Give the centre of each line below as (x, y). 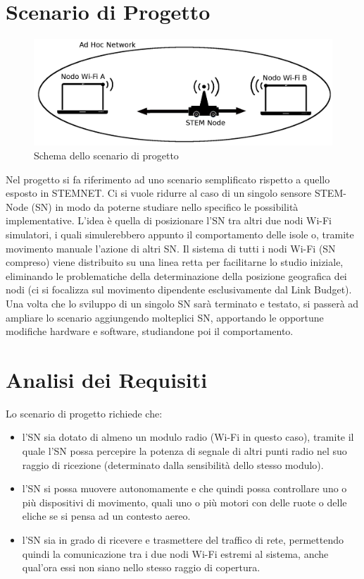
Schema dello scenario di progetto (106, 155)
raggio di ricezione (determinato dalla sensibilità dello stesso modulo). (173, 464)
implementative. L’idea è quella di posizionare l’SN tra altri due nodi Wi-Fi (169, 220)
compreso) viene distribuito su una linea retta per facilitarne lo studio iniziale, (175, 262)
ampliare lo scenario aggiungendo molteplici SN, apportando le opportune (165, 317)
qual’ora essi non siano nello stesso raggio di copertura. (141, 567)
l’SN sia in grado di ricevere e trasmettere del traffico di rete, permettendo (183, 539)
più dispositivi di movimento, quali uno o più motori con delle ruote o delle (184, 502)
